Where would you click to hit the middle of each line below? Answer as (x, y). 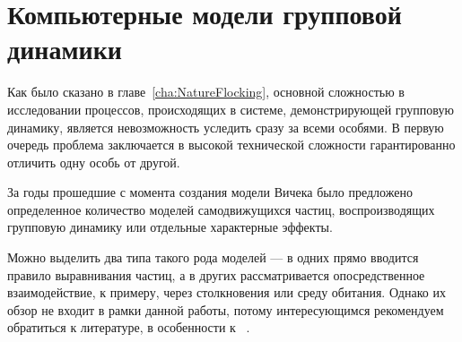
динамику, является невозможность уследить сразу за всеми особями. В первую (226, 127)
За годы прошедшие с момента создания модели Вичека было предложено (210, 192)
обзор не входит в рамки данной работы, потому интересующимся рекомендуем (226, 309)
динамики (65, 49)
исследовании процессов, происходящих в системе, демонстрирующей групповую (231, 109)
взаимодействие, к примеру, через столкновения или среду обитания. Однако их (227, 292)
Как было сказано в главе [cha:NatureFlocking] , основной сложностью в (206, 92)
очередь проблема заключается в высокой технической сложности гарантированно (231, 145)
